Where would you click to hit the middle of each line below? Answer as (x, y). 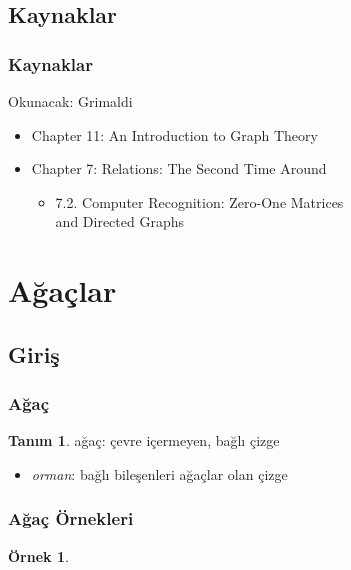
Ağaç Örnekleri (71, 518)
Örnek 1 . (38, 555)
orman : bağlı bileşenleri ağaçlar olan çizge (159, 473)
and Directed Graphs (120, 221)
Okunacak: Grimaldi (70, 101)
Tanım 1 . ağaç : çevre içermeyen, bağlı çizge (144, 440)
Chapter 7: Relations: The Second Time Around (179, 168)
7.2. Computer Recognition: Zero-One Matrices (199, 201)
